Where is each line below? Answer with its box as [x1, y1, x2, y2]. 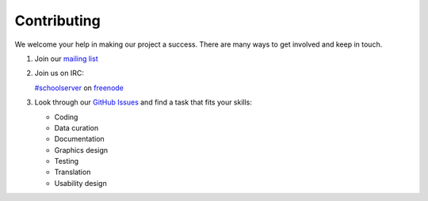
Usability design [54, 178, 107, 188]
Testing [54, 157, 79, 166]
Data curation [54, 123, 99, 132]
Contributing [14, 12, 101, 29]
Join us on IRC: [34, 68, 85, 78]
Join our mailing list [34, 54, 98, 63]
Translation [54, 167, 91, 177]
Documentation [54, 135, 105, 144]
